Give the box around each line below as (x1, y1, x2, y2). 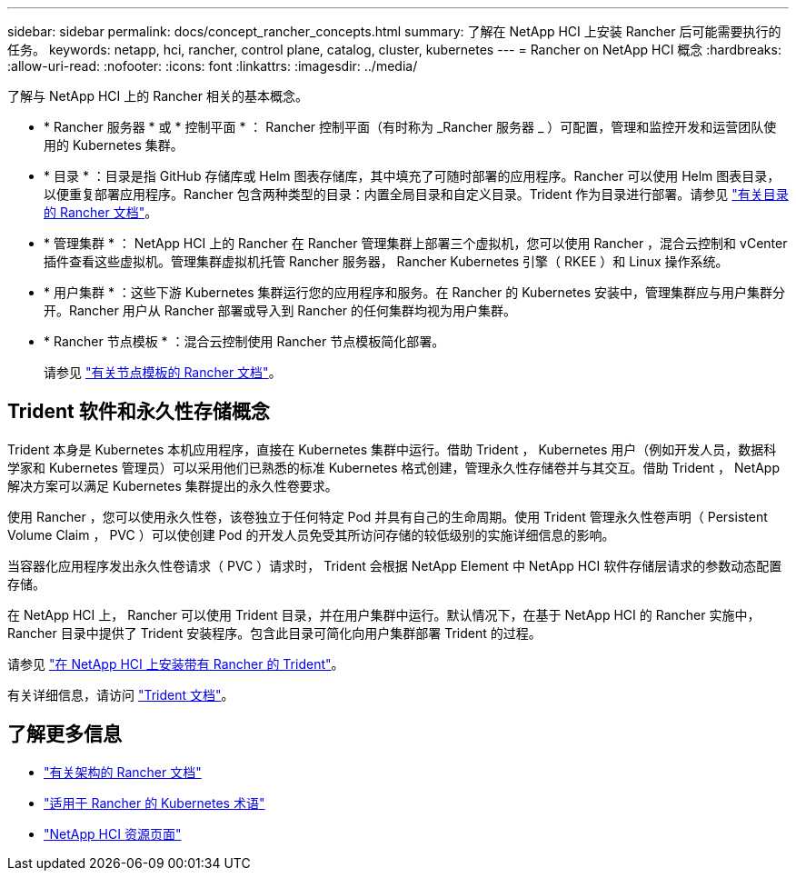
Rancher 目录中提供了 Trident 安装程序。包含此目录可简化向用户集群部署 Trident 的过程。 (7, 624, 542, 641)
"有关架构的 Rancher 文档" (44, 763, 202, 780)
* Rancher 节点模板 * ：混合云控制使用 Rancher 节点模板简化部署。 (44, 334, 445, 349)
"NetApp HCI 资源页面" (44, 825, 182, 842)
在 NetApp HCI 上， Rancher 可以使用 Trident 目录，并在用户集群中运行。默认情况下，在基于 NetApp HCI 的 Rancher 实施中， (7, 606, 761, 623)
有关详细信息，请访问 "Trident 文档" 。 (7, 686, 234, 703)
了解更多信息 (7, 723, 122, 746)
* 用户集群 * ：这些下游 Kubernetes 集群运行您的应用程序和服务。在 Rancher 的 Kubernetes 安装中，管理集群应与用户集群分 (44, 284, 785, 300)
